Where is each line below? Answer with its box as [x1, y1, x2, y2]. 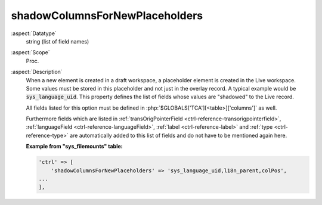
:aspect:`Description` [11, 69, 63, 76]
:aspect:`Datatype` [11, 30, 57, 37]
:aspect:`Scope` [11, 49, 50, 56]
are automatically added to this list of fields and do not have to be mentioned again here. [69, 132, 287, 139]
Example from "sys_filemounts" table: [26, 143, 123, 150]
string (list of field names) [26, 38, 89, 45]
